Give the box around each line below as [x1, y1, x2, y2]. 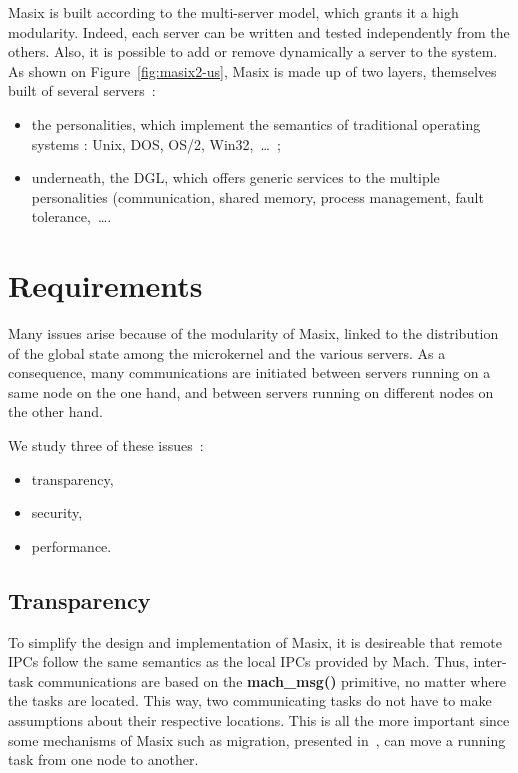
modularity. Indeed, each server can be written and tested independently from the [8, 21, 510, 42]
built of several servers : [8, 80, 156, 101]
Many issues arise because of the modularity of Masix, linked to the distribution [8, 323, 499, 344]
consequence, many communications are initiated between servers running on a [8, 362, 491, 383]
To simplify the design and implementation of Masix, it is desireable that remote [8, 631, 502, 652]
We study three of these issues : [8, 435, 204, 456]
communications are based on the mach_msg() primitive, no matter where [38, 670, 507, 691]
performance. [31, 535, 112, 556]
